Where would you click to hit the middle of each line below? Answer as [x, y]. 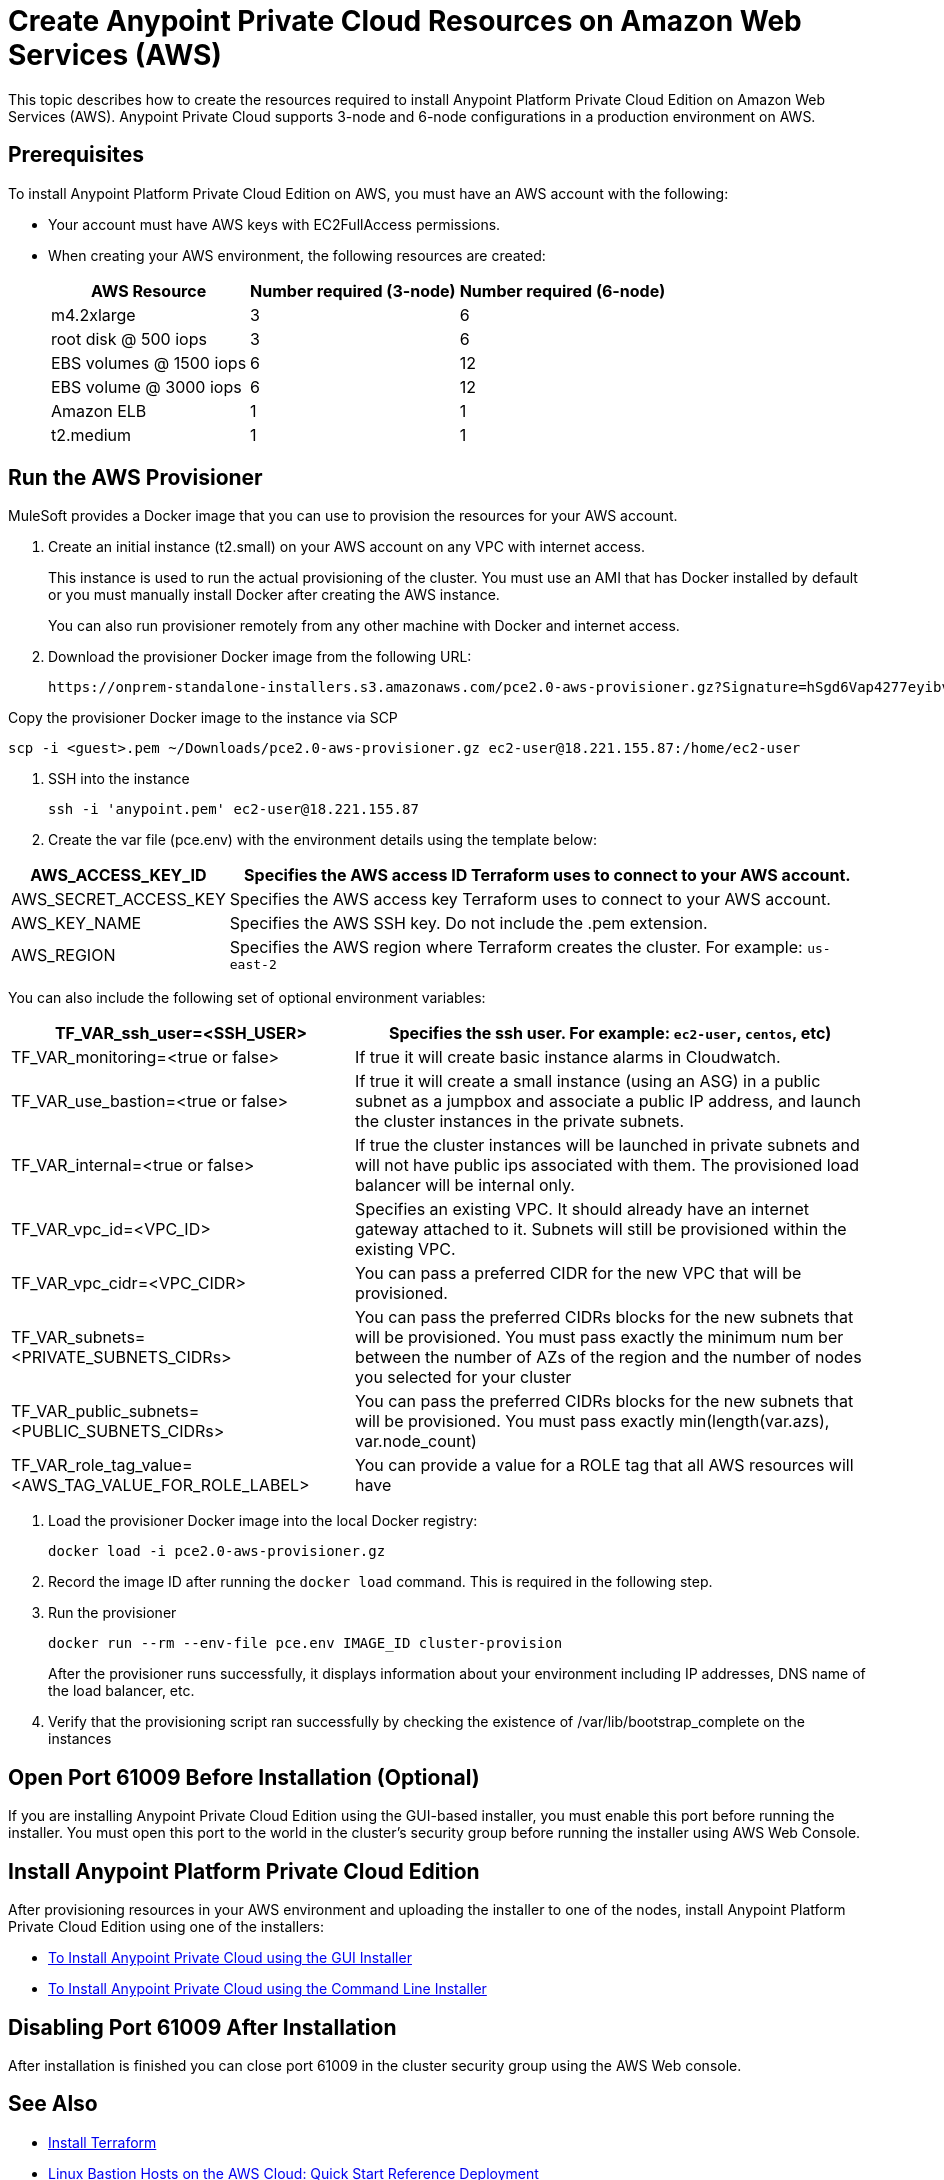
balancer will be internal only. [465, 1185]
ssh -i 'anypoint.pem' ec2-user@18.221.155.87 [233, 809]
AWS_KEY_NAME [76, 923]
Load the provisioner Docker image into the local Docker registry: [263, 1521]
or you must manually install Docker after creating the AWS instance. [274, 595]
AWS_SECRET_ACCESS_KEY [118, 899]
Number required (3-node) [353, 290]
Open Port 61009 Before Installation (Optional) [244, 1777]
